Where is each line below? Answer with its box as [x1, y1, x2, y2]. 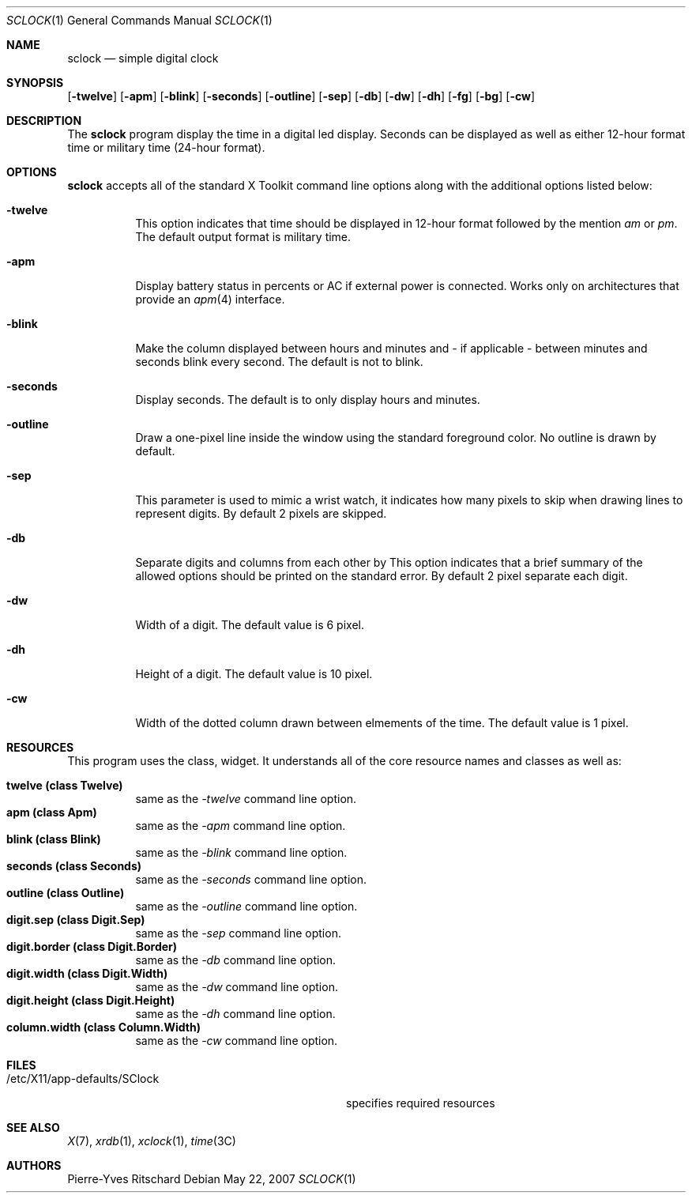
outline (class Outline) [6, 886, 125, 899]
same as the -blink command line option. [135, 846, 348, 859]
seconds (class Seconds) [6, 859, 142, 873]
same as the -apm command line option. [135, 819, 346, 832]
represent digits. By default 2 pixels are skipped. [135, 507, 387, 520]
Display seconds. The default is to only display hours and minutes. [135, 393, 480, 406]
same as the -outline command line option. [135, 899, 358, 913]
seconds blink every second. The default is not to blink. [135, 355, 423, 368]
